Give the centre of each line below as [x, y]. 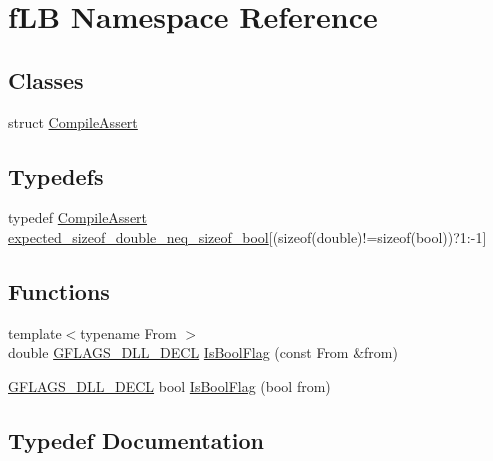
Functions [59, 290]
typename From [128, 332]
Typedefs [56, 175]
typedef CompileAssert [78, 217]
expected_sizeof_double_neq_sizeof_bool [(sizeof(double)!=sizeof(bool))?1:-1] [247, 236]
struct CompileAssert [73, 121]
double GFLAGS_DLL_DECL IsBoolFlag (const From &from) [203, 352]
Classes [46, 79]
